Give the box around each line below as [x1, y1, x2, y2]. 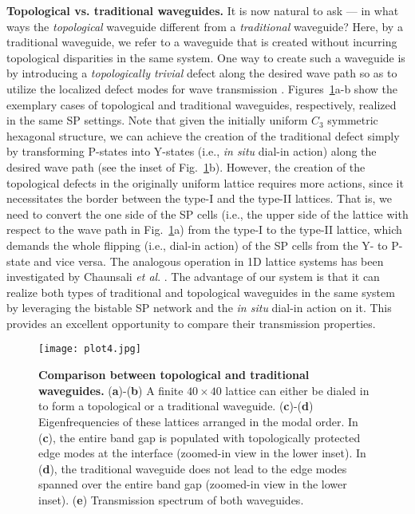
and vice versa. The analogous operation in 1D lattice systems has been [34, 252, 384, 269]
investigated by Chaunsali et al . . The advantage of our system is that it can [6, 268, 380, 285]
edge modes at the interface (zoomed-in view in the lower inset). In [38, 445, 366, 461]
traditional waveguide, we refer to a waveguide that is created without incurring [6, 34, 397, 50]
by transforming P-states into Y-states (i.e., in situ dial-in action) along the [6, 143, 377, 160]
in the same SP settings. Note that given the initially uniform [6, 112, 308, 128]
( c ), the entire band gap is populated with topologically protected [38, 429, 361, 445]
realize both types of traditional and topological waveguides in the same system [6, 283, 395, 300]
